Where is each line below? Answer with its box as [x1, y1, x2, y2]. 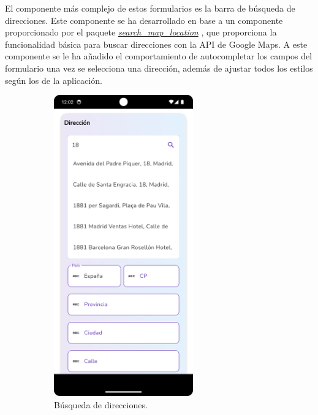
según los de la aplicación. [5, 73, 102, 86]
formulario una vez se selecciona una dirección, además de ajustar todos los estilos [5, 61, 313, 74]
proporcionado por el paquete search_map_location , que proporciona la [5, 26, 277, 39]
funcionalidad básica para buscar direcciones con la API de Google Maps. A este [5, 37, 308, 50]
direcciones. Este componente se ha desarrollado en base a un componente [5, 13, 283, 26]
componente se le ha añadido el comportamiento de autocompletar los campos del [5, 50, 312, 62]
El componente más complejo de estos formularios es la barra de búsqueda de [5, 2, 295, 14]
